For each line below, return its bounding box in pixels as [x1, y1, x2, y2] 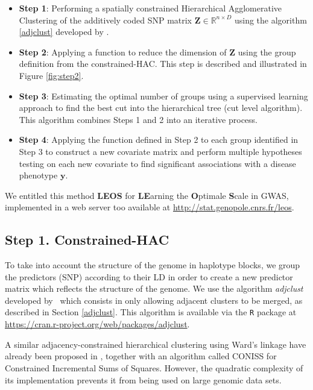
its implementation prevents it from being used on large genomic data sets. [5, 373, 282, 386]
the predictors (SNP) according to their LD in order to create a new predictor [5, 270, 293, 283]
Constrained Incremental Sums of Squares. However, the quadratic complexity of [5, 361, 303, 374]
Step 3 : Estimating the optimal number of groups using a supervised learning [19, 89, 308, 102]
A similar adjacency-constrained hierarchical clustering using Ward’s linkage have [5, 338, 306, 350]
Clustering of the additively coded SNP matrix [19, 13, 192, 26]
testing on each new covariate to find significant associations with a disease [19, 157, 296, 169]
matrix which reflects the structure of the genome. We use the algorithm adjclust [5, 282, 303, 295]
